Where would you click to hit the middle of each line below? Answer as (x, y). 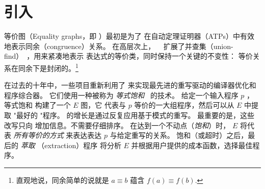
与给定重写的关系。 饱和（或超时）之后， (179, 135)
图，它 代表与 (103, 105)
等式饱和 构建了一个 (37, 105)
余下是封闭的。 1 (52, 67)
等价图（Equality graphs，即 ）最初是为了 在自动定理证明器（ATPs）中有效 (129, 36)
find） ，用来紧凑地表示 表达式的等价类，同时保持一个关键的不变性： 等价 (128, 56)
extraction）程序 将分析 (83, 145)
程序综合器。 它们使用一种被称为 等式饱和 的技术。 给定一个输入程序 (121, 95)
